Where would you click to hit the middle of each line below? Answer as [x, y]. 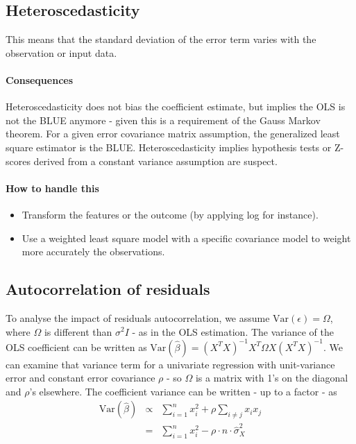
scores [18, 161]
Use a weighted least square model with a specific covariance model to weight [186, 238]
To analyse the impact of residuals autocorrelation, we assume [138, 317]
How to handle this [52, 188]
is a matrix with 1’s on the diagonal [272, 378]
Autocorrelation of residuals [108, 289]
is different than [78, 331]
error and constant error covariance [80, 378]
